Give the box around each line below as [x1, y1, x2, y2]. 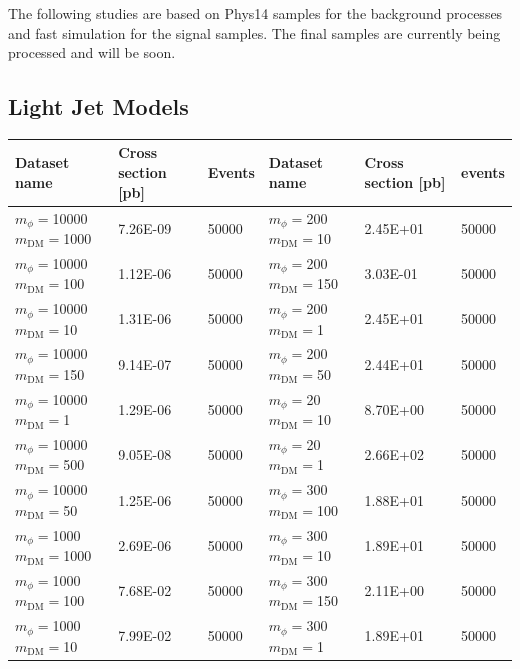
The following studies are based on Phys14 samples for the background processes [8, 3, 503, 23]
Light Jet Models [8, 91, 189, 122]
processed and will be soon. [8, 42, 176, 63]
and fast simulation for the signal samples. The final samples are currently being [8, 22, 501, 43]
